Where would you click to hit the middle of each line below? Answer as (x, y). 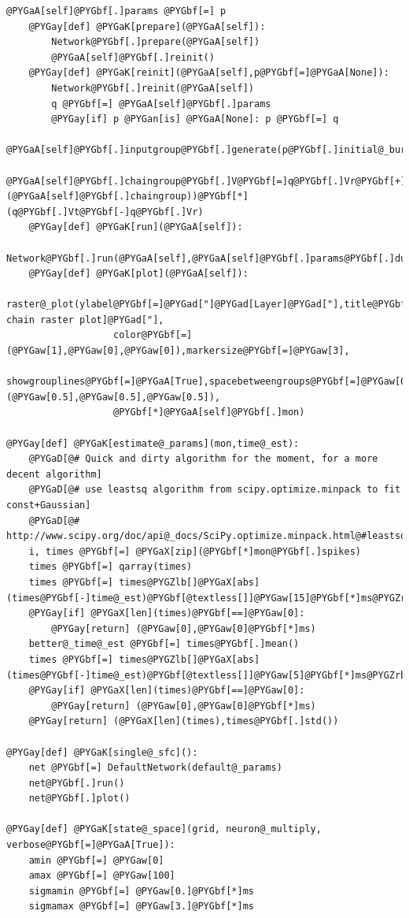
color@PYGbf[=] (153, 335)
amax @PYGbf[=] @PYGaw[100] (102, 876)
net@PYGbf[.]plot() (79, 799)
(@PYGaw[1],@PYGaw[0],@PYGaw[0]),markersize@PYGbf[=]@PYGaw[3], (178, 351)
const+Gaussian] (49, 505)
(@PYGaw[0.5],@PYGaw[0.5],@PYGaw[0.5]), (114, 397)
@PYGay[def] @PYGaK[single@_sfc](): (102, 752)
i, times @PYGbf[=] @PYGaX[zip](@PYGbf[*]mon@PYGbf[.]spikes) (195, 551)
